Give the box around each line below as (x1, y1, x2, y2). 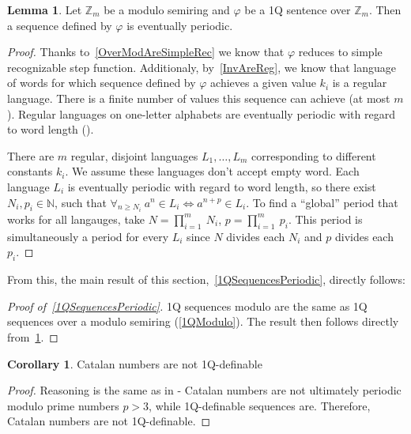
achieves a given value (210, 74, 316, 91)
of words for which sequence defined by (7, 74, 196, 91)
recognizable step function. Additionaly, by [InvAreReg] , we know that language (7, 58, 396, 75)
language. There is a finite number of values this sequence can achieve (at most (7, 89, 390, 106)
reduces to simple (298, 43, 383, 60)
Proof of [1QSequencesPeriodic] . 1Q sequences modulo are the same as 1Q (7, 297, 368, 314)
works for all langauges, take (7, 210, 145, 227)
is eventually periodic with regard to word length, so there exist (67, 178, 376, 194)
